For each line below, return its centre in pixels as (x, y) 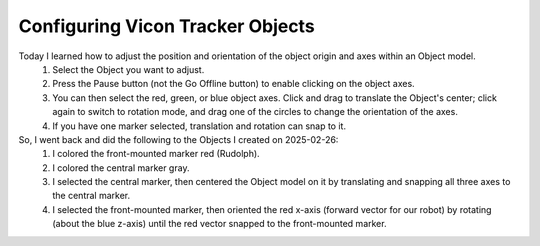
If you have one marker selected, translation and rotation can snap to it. (199, 126)
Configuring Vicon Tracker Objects (166, 26)
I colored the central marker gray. (121, 167)
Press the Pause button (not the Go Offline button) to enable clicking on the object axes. (233, 84)
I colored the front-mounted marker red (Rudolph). (156, 154)
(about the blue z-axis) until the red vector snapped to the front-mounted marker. (219, 224)
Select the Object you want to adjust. (128, 69)
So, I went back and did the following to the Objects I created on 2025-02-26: (178, 139)
